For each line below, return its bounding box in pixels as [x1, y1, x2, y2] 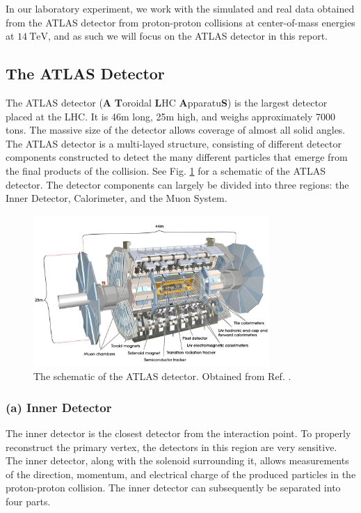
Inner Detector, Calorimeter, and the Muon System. [6, 191, 227, 205]
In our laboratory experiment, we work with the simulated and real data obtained [6, 1, 355, 15]
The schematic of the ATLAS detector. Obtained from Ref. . [33, 369, 291, 384]
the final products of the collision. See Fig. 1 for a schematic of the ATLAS [6, 163, 326, 177]
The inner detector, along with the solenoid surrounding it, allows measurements [6, 453, 349, 468]
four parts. [6, 494, 51, 509]
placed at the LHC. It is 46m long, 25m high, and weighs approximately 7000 [6, 109, 336, 123]
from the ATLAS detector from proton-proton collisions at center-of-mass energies [6, 15, 355, 29]
